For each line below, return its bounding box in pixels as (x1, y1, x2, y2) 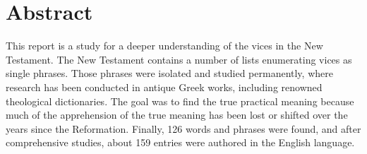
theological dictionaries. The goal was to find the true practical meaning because (6, 93, 354, 108)
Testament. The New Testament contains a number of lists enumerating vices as (6, 52, 352, 66)
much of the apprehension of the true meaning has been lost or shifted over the (6, 107, 348, 122)
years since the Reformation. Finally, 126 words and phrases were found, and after (6, 121, 361, 136)
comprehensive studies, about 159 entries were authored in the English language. (6, 135, 355, 150)
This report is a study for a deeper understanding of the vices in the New (6, 38, 323, 53)
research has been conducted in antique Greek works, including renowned (6, 79, 323, 94)
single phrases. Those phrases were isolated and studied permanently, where (6, 66, 333, 81)
